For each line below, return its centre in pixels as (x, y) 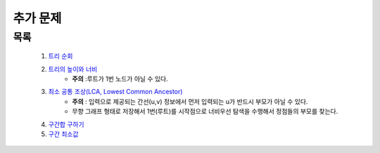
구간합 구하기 (66, 124)
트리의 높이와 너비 (73, 69)
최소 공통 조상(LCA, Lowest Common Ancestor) (115, 92)
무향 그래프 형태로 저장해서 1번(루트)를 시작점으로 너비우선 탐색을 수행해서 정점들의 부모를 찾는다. (205, 112)
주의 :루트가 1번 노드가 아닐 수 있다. (120, 79)
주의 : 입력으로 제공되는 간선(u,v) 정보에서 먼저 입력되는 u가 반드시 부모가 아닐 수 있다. (190, 101)
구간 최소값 (63, 134)
